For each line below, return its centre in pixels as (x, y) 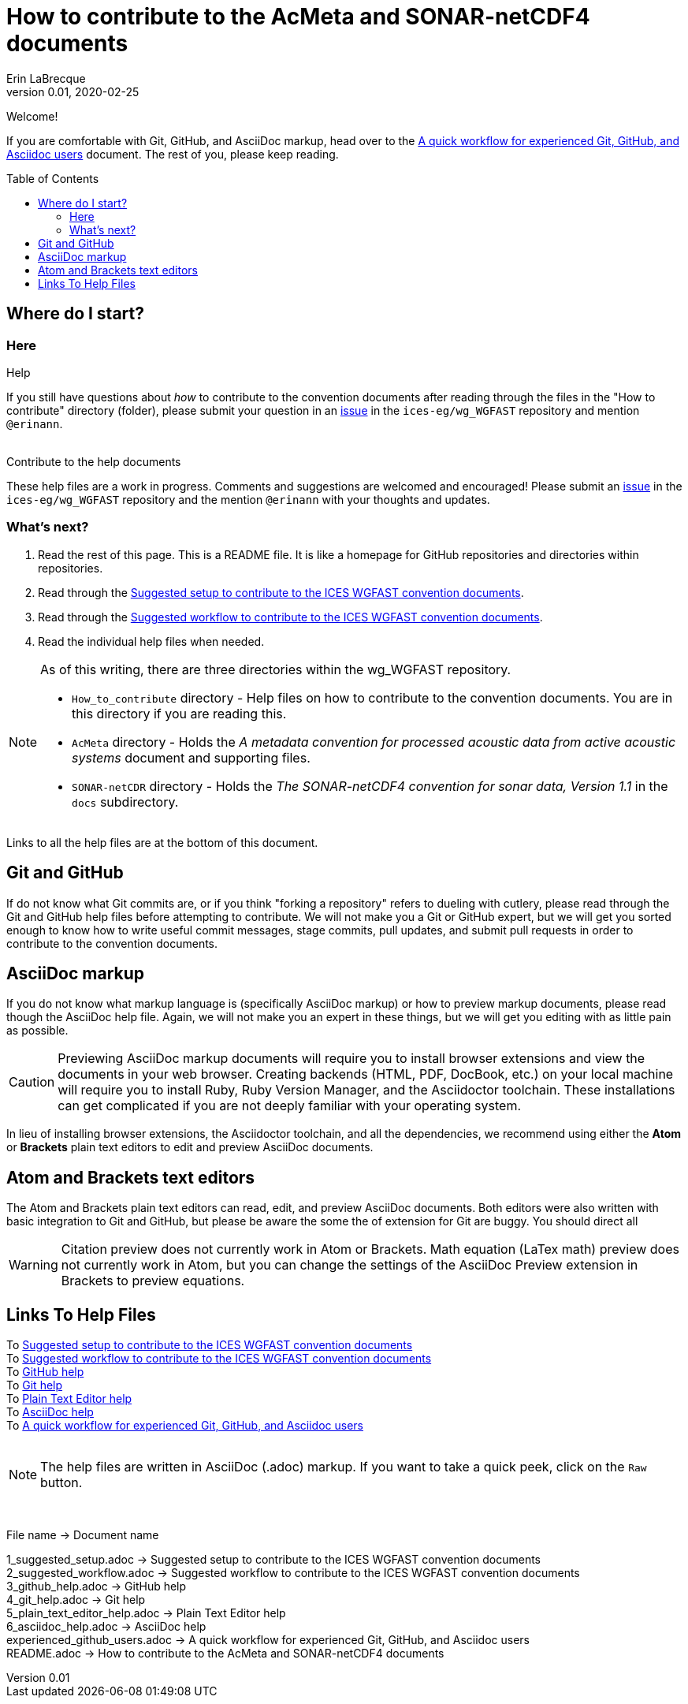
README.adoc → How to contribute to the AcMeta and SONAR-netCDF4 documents (225, 1654)
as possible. (37, 1031)
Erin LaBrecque (46, 78)
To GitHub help (45, 1372)
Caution (32, 1082)
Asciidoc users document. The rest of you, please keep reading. (173, 154)
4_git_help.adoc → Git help (76, 1600)
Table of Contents (53, 178)
